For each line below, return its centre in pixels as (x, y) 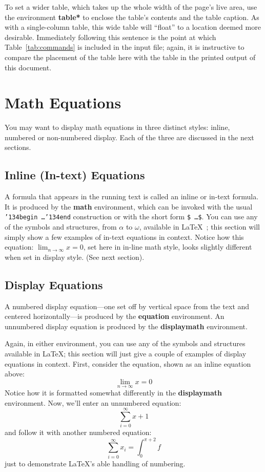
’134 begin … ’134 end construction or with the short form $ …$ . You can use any (131, 216)
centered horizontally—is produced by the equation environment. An (115, 316)
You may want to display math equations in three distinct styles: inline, (117, 127)
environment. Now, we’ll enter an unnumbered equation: (93, 402)
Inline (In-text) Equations (75, 175)
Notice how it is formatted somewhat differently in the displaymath (114, 393)
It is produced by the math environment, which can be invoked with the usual (129, 206)
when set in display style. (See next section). (75, 257)
